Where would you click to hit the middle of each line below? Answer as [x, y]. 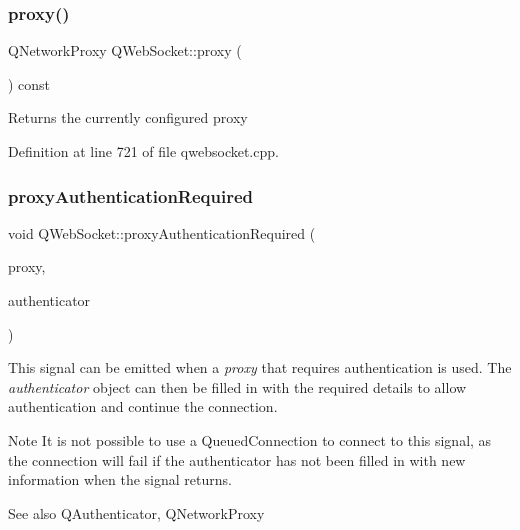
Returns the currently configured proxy [128, 117]
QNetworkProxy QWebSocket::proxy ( [125, 50]
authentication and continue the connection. [143, 406]
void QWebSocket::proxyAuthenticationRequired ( [162, 232]
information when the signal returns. [120, 479]
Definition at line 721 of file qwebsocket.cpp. [143, 151]
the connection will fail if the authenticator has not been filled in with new [237, 459]
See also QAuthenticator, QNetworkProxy [136, 512]
